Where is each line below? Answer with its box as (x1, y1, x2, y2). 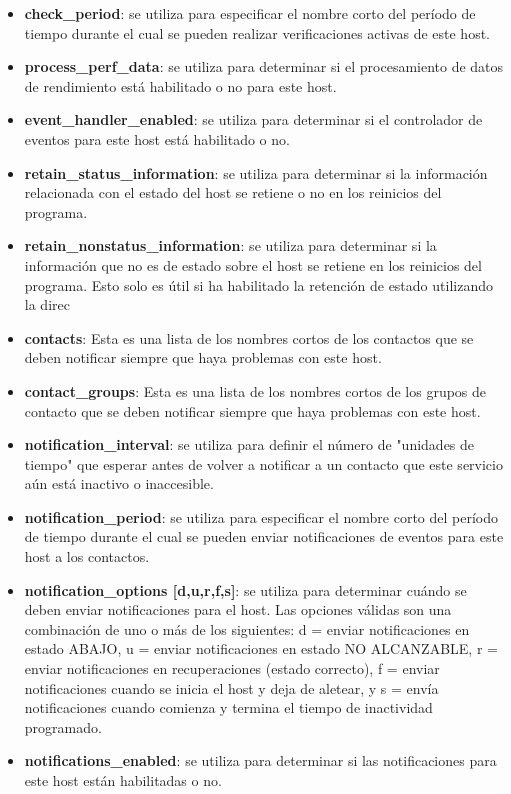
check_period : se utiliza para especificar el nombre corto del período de (24, 3, 476, 23)
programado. (24, 716, 102, 737)
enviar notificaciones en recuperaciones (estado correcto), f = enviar (24, 658, 440, 679)
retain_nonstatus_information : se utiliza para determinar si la (24, 235, 437, 256)
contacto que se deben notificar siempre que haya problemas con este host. (24, 400, 481, 421)
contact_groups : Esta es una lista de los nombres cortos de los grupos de (24, 380, 487, 401)
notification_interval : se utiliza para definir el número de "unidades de (24, 434, 475, 455)
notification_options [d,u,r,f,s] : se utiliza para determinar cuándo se (24, 579, 467, 600)
